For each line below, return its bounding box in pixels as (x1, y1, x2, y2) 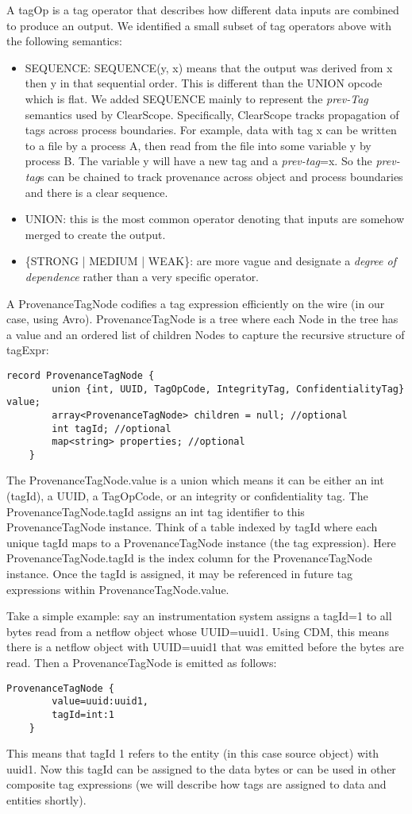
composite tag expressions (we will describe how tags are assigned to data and (6, 776, 387, 793)
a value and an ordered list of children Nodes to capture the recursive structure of (6, 326, 405, 342)
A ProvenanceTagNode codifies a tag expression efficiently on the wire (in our (6, 295, 385, 311)
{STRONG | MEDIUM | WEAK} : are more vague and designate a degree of (25, 253, 396, 269)
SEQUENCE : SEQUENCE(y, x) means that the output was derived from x (25, 59, 393, 75)
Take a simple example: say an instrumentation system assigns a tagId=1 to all (6, 608, 392, 624)
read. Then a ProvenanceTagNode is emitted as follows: (6, 654, 277, 670)
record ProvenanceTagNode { (6, 369, 155, 381)
